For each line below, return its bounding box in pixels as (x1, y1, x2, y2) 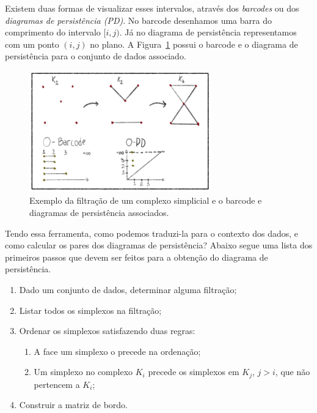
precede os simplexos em (148, 365, 239, 378)
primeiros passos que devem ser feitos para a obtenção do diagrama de (5, 250, 268, 263)
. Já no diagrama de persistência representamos (119, 26, 297, 39)
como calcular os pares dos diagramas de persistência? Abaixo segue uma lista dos (5, 239, 313, 251)
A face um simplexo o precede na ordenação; (34, 344, 201, 357)
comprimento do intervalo (5, 26, 101, 39)
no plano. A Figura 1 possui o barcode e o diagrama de (90, 37, 298, 50)
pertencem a (34, 378, 80, 390)
